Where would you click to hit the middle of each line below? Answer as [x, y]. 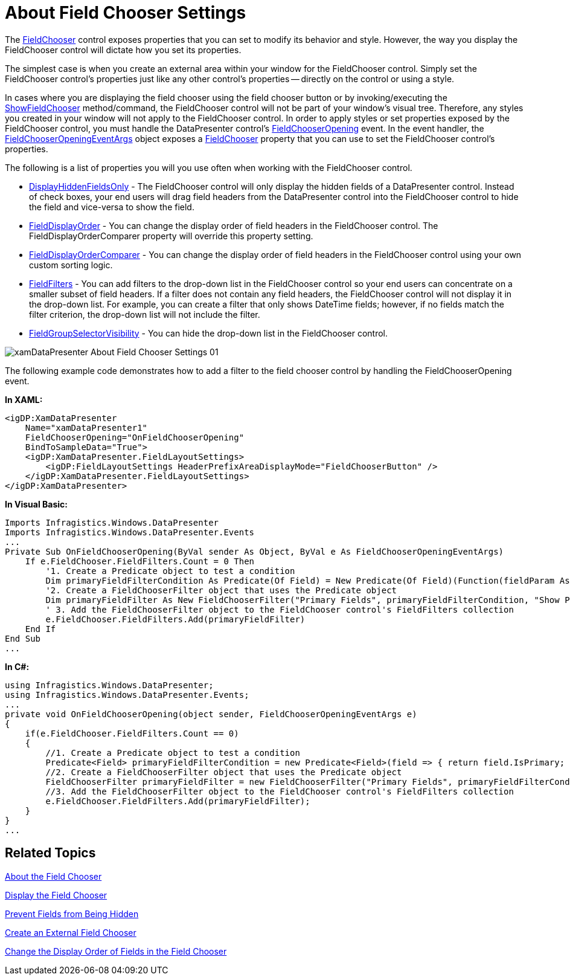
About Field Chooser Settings [126, 13]
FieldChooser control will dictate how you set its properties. [123, 50]
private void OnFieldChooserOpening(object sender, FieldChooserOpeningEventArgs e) [211, 714]
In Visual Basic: [36, 504]
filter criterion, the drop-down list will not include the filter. [145, 314]
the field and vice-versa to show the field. [112, 207]
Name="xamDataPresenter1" [86, 427]
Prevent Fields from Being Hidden [72, 914]
